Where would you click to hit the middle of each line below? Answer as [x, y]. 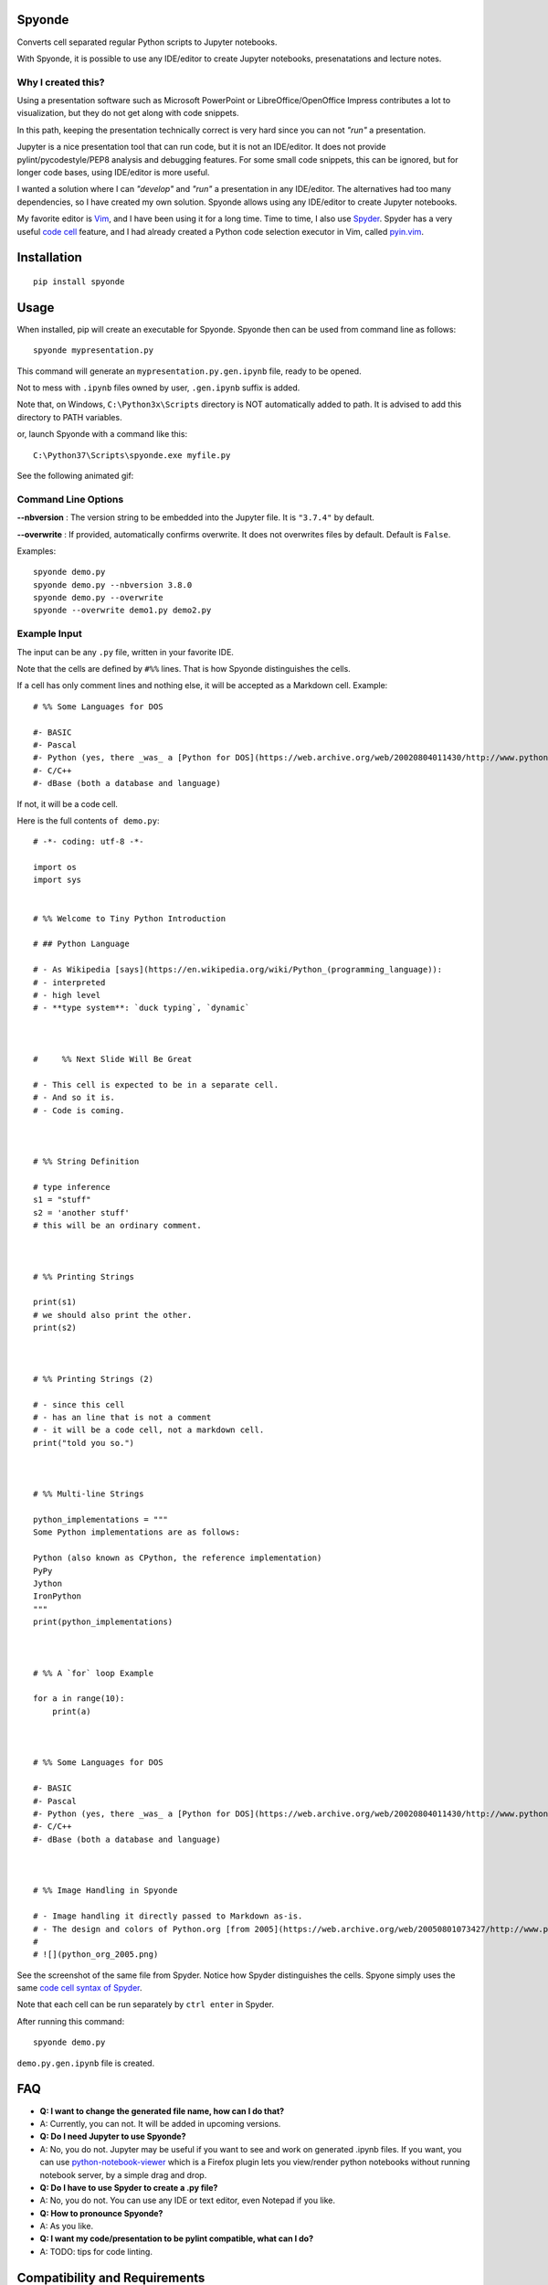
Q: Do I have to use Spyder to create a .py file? [129, 2187]
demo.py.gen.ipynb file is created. [86, 2063]
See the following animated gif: [75, 476]
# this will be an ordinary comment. [118, 1226]
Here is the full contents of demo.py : [88, 820]
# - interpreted [69, 982]
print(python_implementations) [103, 1622]
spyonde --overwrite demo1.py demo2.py [122, 611]
